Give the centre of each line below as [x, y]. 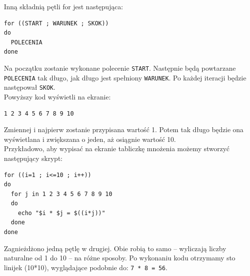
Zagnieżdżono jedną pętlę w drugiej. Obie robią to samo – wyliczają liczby [115, 248]
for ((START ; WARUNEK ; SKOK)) [56, 23]
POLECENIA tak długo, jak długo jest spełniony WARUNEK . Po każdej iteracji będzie [125, 77]
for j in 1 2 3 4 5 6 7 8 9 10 [62, 194]
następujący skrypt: [33, 158]
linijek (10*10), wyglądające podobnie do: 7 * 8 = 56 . [86, 267]
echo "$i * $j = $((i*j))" [62, 213]
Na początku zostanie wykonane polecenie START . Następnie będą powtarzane [120, 68]
